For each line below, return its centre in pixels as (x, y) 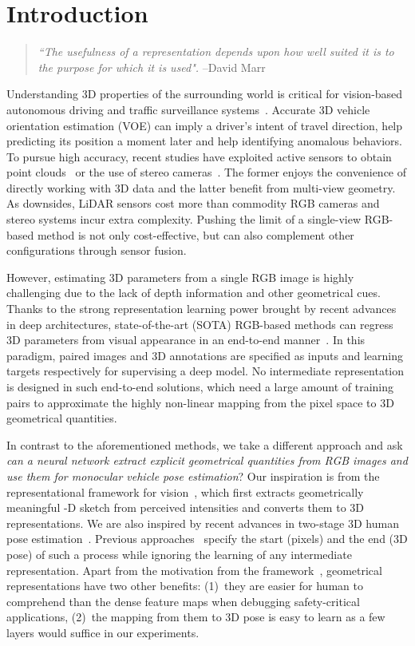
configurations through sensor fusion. (97, 250)
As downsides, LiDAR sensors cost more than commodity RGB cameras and (193, 203)
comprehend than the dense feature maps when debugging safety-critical (183, 601)
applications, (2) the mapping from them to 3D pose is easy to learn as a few (196, 617)
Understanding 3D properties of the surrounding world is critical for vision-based (205, 94)
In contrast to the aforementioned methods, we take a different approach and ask (205, 444)
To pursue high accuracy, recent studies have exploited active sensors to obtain (199, 156)
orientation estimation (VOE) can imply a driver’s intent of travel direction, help (205, 125)
